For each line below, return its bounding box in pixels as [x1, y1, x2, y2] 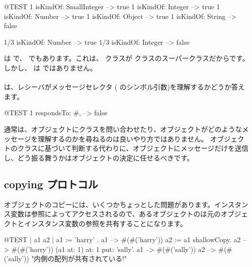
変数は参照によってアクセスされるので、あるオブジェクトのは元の [10, 209, 221, 219]
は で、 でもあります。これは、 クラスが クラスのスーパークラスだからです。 [4, 53, 249, 63]
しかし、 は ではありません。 [4, 62, 97, 72]
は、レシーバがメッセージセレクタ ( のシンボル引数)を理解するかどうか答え [4, 82, 245, 92]
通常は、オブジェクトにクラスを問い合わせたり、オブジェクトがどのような [4, 124, 242, 134]
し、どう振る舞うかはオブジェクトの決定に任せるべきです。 [4, 152, 194, 162]
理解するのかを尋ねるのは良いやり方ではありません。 [37, 133, 208, 143]
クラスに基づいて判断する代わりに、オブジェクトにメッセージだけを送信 [17, 143, 249, 153]
